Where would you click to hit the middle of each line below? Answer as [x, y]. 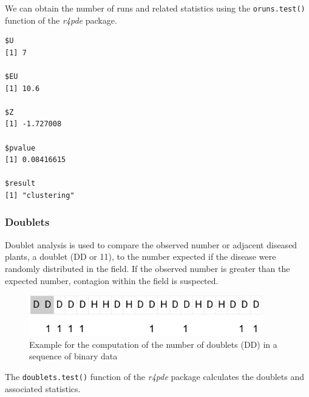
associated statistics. [43, 388]
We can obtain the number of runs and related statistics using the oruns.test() [155, 8]
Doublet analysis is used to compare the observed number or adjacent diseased [151, 244]
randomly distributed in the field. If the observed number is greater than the [148, 268]
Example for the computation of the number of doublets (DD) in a [153, 344]
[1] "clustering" [40, 195]
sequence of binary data [73, 356]
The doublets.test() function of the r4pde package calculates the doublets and [154, 376]
